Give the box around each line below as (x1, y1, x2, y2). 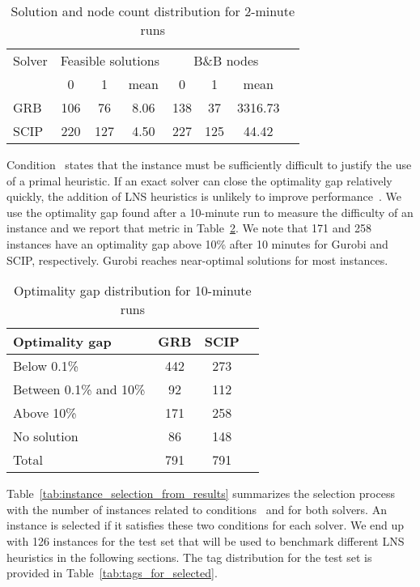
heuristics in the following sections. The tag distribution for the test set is (6, 548, 372, 565)
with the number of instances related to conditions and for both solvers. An (6, 500, 387, 517)
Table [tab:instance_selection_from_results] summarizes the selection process (6, 485, 395, 502)
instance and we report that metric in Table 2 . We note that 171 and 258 (6, 219, 371, 236)
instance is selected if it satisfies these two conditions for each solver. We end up (6, 517, 405, 534)
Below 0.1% (13, 356, 79, 376)
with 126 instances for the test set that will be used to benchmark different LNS (6, 532, 405, 549)
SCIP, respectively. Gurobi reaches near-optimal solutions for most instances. (6, 251, 388, 268)
